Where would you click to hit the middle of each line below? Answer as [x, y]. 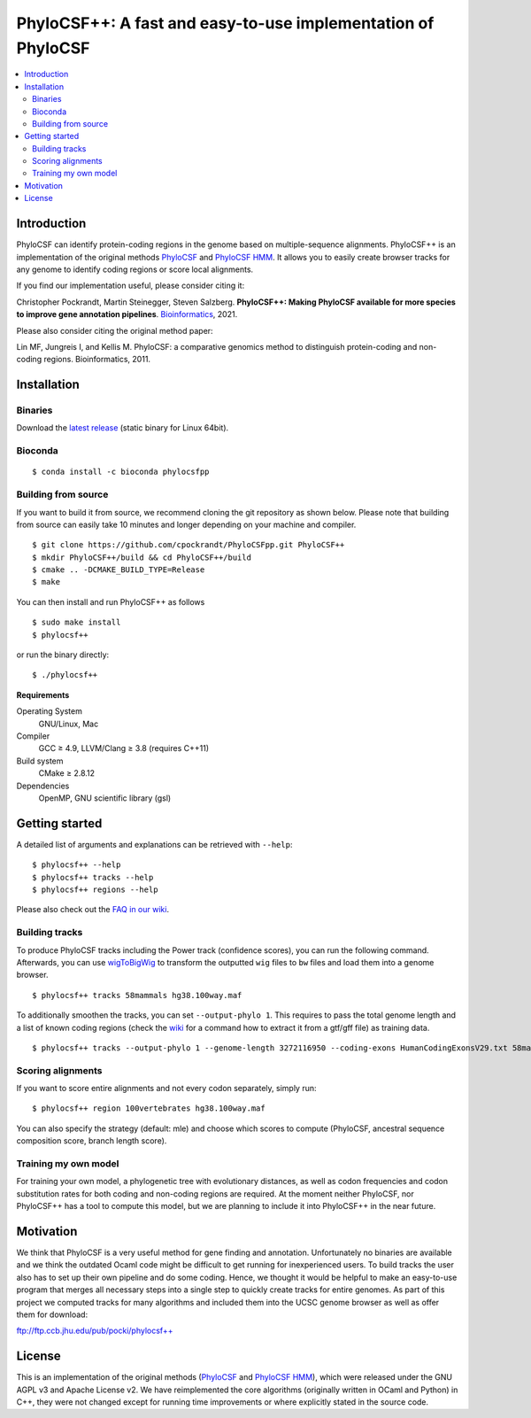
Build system [40, 761]
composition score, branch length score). [92, 1141]
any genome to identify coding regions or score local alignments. [135, 269]
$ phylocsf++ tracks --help [93, 877]
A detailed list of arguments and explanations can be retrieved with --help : [154, 844]
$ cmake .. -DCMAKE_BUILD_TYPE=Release [119, 570]
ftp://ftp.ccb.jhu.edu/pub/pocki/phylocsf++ [95, 1331]
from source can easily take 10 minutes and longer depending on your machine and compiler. [186, 524]
